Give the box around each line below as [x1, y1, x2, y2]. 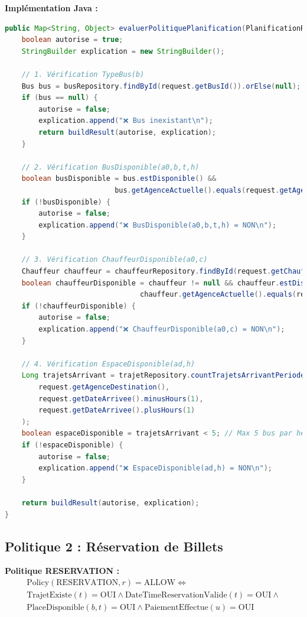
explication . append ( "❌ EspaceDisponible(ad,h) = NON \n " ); [38, 464, 272, 473]
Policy [27, 578, 50, 587]
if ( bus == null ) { [21, 93, 98, 102]
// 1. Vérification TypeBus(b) [21, 70, 145, 79]
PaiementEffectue [144, 603, 208, 612]
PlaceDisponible [27, 603, 84, 612]
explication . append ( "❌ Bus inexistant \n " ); [38, 116, 213, 125]
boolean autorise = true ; [21, 35, 123, 44]
